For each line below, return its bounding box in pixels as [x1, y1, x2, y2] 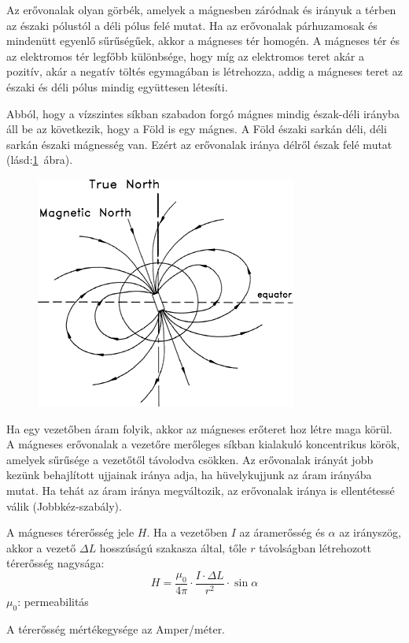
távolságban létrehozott [259, 539, 371, 556]
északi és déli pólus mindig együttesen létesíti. [6, 78, 228, 95]
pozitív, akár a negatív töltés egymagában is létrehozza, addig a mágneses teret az [6, 63, 403, 80]
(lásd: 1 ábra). [6, 151, 73, 168]
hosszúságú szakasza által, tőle [99, 539, 247, 556]
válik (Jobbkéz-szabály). [6, 497, 122, 514]
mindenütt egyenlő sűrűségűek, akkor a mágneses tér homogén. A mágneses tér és [6, 32, 400, 49]
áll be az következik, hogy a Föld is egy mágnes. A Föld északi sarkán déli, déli [6, 121, 387, 137]
